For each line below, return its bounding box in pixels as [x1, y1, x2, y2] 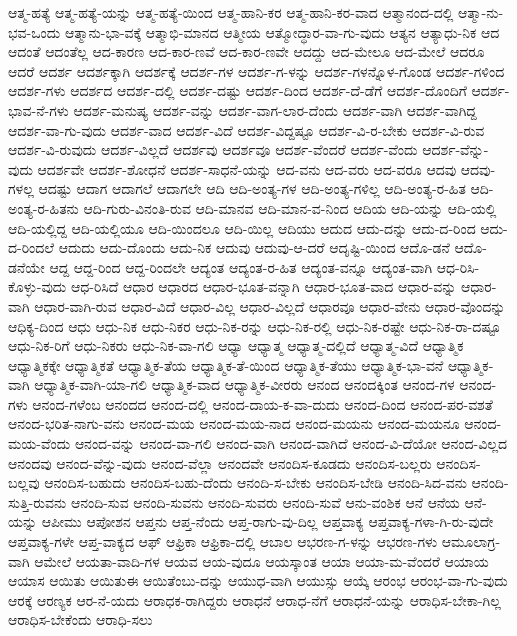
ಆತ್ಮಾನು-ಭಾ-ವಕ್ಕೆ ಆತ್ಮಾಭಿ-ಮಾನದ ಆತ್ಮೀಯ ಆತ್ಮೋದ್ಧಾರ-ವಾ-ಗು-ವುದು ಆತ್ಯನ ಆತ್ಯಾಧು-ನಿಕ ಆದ [64, 21, 500, 42]
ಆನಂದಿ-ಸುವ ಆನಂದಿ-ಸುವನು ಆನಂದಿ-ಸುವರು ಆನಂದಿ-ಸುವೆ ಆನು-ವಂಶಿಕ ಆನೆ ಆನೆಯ [70, 491, 460, 512]
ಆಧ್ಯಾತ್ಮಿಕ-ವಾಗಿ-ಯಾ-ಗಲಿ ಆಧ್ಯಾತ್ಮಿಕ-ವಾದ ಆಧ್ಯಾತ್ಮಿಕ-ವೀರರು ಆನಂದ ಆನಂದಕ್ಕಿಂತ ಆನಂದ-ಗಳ [34, 374, 455, 395]
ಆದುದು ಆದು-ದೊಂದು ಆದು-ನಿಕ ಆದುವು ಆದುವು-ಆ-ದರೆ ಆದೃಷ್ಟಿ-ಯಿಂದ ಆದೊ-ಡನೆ [58, 237, 450, 258]
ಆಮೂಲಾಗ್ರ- [441, 531, 501, 552]
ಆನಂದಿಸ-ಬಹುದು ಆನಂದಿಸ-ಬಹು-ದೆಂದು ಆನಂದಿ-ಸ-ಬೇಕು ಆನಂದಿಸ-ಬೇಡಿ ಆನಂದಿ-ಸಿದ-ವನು [44, 472, 467, 493]
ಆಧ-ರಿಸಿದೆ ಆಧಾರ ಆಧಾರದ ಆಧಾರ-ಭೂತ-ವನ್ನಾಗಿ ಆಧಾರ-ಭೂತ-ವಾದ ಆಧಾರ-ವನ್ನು [70, 276, 457, 297]
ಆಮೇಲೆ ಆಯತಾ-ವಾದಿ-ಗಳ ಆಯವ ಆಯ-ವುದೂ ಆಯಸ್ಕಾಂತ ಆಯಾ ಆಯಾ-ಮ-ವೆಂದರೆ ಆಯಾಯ [34, 550, 489, 571]
